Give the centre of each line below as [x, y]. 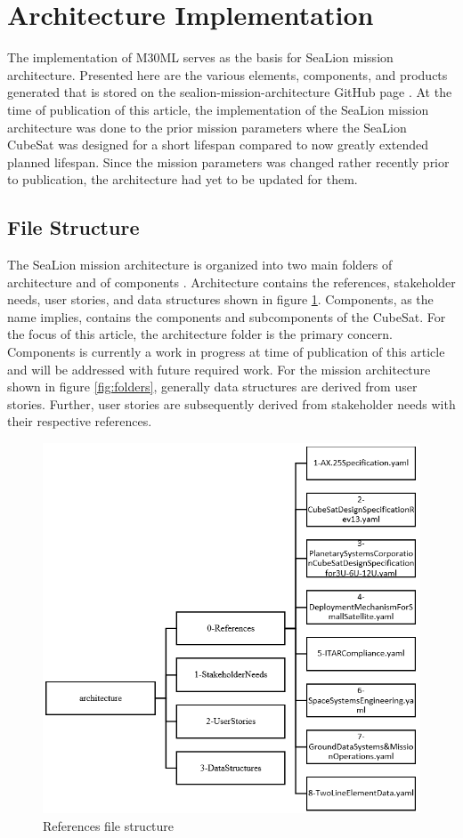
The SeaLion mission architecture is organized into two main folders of [200, 265]
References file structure [109, 826]
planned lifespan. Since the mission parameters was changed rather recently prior [228, 161]
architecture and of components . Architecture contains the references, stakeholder [231, 282]
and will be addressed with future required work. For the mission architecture [219, 369]
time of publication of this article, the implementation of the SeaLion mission [218, 109]
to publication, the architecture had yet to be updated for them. [183, 179]
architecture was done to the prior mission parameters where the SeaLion [207, 127]
